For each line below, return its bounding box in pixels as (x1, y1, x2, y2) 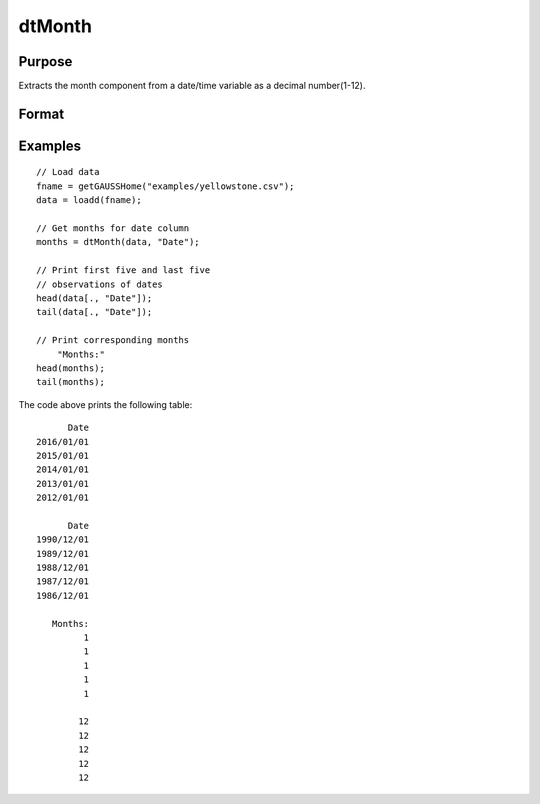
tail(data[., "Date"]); (36, 306, 153, 318)
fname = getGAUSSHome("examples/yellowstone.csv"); (36, 180, 295, 192)
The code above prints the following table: (18, 398, 193, 410)
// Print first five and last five (36, 265, 211, 276)
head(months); (36, 362, 105, 374)
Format (18, 105, 65, 122)
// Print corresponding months (36, 335, 190, 346)
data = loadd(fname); (36, 195, 142, 206)
